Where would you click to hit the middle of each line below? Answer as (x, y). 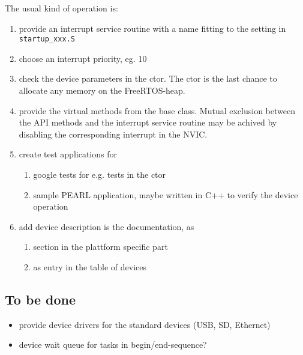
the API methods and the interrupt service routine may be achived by (148, 122)
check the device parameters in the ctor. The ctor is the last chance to (148, 78)
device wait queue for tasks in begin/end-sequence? (113, 344)
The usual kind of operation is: (61, 8)
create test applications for (68, 154)
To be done (40, 299)
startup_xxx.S (47, 39)
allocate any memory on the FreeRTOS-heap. (102, 90)
